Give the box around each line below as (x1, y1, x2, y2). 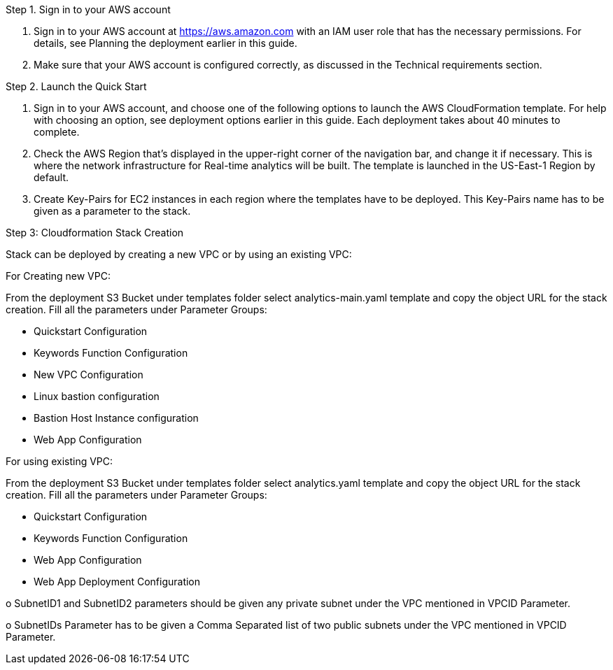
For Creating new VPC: (6, 270, 111, 282)
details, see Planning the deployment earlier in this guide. (34, 37, 297, 49)
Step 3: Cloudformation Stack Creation (6, 227, 184, 238)
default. (34, 171, 69, 183)
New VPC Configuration (34, 369, 143, 380)
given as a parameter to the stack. (34, 205, 191, 217)
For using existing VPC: (6, 455, 113, 467)
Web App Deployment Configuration (34, 576, 201, 587)
